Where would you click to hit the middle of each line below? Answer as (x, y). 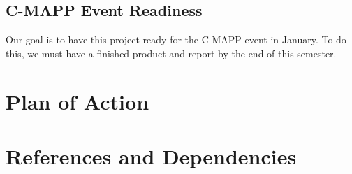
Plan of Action (78, 101)
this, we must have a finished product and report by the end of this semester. (171, 53)
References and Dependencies (151, 155)
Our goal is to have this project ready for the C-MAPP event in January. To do (176, 39)
